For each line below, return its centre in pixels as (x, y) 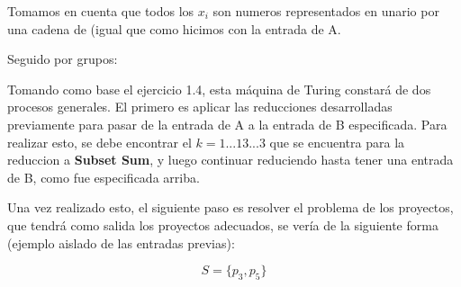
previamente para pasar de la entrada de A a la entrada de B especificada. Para (227, 124)
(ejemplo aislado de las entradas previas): (121, 242)
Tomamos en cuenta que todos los (101, 11)
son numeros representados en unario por (326, 11)
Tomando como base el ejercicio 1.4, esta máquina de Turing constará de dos (219, 89)
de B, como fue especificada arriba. (104, 177)
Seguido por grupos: (63, 59)
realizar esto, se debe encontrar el (99, 142)
